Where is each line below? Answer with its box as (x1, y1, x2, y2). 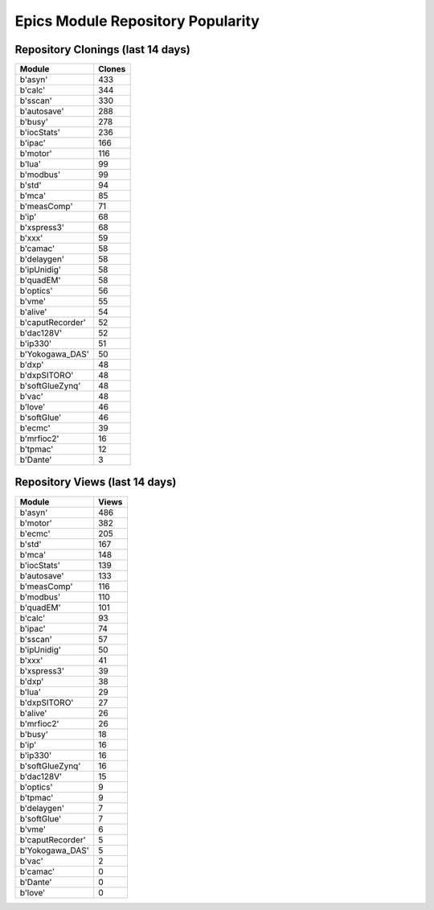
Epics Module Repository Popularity (14, 12, 260, 30)
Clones (97, 64, 126, 75)
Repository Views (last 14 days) (14, 476, 177, 489)
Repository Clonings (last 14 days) (14, 43, 190, 56)
